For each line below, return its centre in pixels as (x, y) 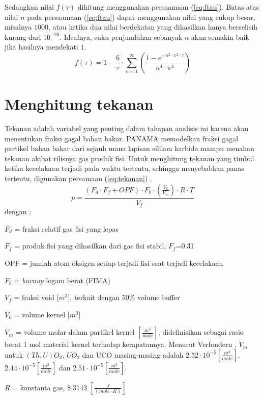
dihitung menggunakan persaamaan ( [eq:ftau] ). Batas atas (168, 7)
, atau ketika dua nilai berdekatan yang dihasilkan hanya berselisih (153, 27)
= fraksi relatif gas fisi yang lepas (67, 228)
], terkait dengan (94, 297)
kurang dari (23, 36)
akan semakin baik (220, 36)
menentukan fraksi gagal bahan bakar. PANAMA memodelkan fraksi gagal (122, 138)
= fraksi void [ (36, 297)
